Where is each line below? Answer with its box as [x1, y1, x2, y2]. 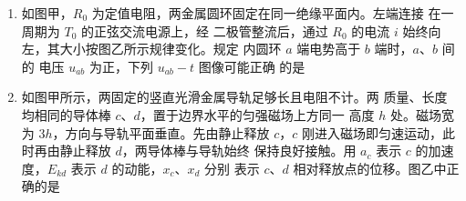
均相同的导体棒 [21, 105, 111, 124]
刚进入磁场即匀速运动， [302, 123, 443, 142]
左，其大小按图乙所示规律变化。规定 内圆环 [21, 39, 282, 58]
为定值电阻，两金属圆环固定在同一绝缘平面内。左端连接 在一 [91, 4, 454, 22]
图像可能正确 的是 [198, 56, 305, 75]
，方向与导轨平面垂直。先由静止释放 [52, 123, 270, 142]
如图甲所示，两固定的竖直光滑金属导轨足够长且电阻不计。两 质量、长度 [21, 87, 448, 106]
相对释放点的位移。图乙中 [293, 158, 447, 177]
